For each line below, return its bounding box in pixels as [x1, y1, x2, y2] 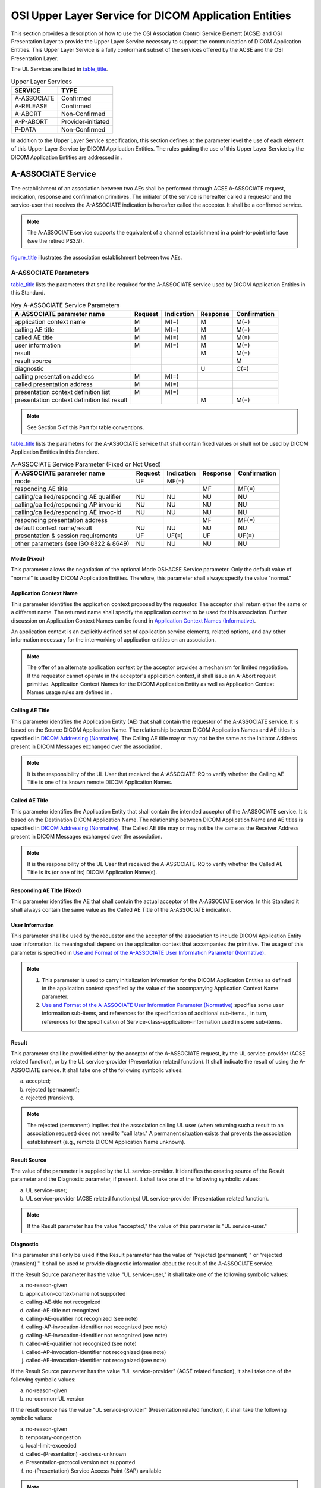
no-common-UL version [26, 1395, 85, 1402]
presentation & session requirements [14, 532, 118, 540]
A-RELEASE [14, 102, 48, 110]
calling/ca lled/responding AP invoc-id [14, 501, 122, 509]
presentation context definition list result [14, 396, 128, 404]
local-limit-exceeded [26, 1442, 77, 1449]
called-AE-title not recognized [26, 1306, 100, 1314]
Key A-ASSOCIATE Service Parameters [11, 301, 120, 310]
